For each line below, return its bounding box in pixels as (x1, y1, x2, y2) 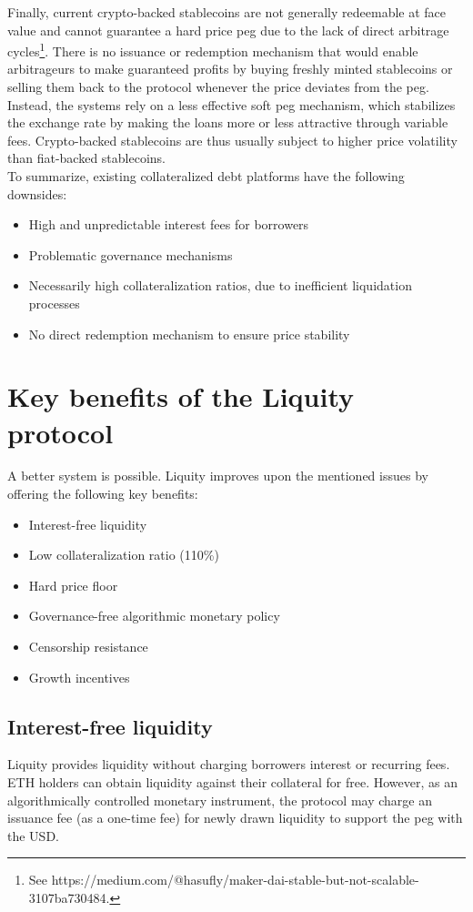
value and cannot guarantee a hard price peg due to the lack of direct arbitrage (7, 20, 449, 39)
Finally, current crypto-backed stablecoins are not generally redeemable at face (7, 3, 447, 21)
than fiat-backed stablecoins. (7, 148, 166, 167)
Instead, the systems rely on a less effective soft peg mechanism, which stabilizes (7, 95, 456, 114)
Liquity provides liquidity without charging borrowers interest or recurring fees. (7, 755, 450, 774)
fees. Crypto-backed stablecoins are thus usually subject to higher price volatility (7, 130, 458, 149)
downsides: (7, 184, 67, 203)
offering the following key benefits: (7, 484, 198, 503)
